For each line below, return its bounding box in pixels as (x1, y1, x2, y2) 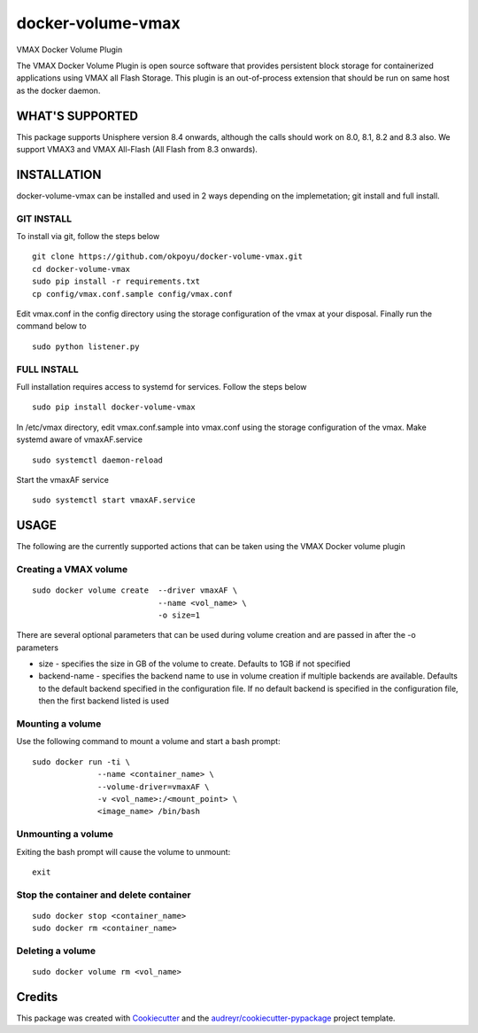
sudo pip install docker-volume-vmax (32, 402, 197, 412)
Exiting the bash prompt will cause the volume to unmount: (16, 846, 231, 857)
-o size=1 (158, 610, 201, 620)
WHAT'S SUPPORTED (16, 108, 139, 123)
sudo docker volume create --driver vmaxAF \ (32, 586, 238, 595)
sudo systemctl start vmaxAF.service (32, 495, 197, 505)
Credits (16, 990, 58, 1005)
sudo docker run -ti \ (32, 757, 131, 766)
